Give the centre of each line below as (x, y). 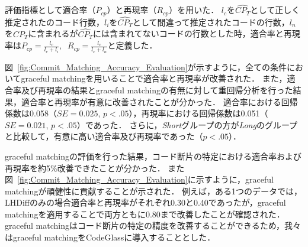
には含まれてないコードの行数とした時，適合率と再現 (197, 33)
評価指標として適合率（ (50, 10)
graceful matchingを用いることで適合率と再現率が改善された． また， (154, 78)
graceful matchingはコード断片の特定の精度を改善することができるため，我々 (153, 225)
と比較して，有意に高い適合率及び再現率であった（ (104, 136)
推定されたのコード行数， (54, 22)
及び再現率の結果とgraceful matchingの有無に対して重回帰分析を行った (157, 90)
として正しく (275, 10)
